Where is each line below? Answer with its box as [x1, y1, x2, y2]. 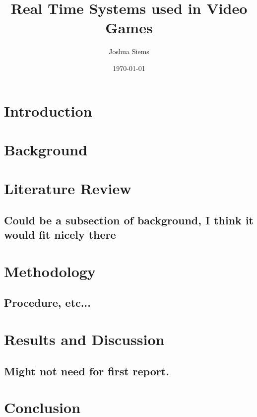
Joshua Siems [109, 46, 149, 57]
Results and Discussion [4, 329, 165, 349]
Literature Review [4, 178, 131, 199]
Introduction [4, 100, 92, 121]
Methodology [4, 261, 96, 281]
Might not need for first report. [4, 363, 169, 378]
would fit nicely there [4, 227, 116, 242]
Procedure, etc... [4, 295, 91, 310]
